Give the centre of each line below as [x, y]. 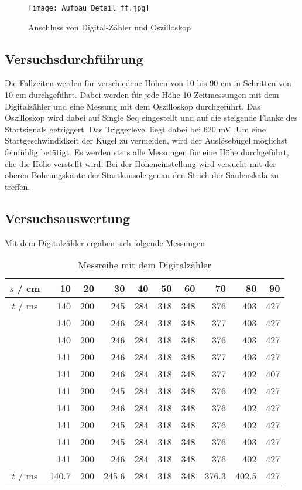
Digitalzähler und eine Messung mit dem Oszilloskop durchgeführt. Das [133, 106]
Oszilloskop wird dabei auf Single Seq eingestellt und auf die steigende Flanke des [151, 118]
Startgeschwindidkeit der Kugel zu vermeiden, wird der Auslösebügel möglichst [146, 140]
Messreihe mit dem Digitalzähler [145, 265]
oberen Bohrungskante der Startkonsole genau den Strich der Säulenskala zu [142, 175]
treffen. [18, 186]
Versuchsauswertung [68, 218]
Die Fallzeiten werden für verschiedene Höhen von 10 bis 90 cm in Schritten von [148, 83]
